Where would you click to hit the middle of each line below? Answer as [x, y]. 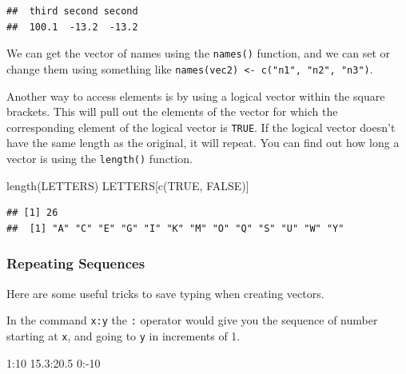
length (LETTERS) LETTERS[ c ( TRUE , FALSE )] [128, 185]
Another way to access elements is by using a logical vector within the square [196, 95]
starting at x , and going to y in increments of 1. [123, 335]
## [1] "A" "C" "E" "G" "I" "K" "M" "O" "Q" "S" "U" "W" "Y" [175, 228]
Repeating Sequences [76, 263]
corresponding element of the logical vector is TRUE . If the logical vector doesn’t [201, 127]
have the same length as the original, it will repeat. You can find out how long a [203, 143]
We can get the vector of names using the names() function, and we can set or [199, 53]
